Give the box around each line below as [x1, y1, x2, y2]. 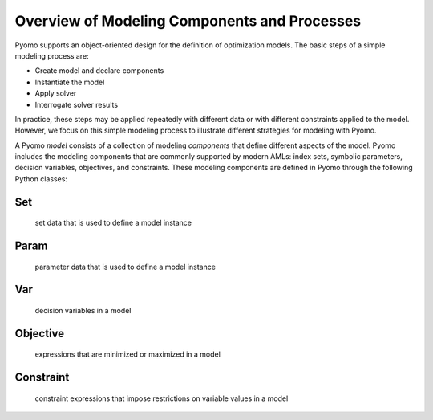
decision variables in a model [34, 306, 132, 316]
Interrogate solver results [34, 100, 119, 109]
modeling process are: [14, 51, 89, 60]
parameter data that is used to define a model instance [34, 262, 216, 271]
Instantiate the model [34, 77, 105, 87]
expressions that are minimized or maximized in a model [34, 349, 221, 359]
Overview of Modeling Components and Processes [14, 12, 361, 30]
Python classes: [14, 173, 68, 184]
